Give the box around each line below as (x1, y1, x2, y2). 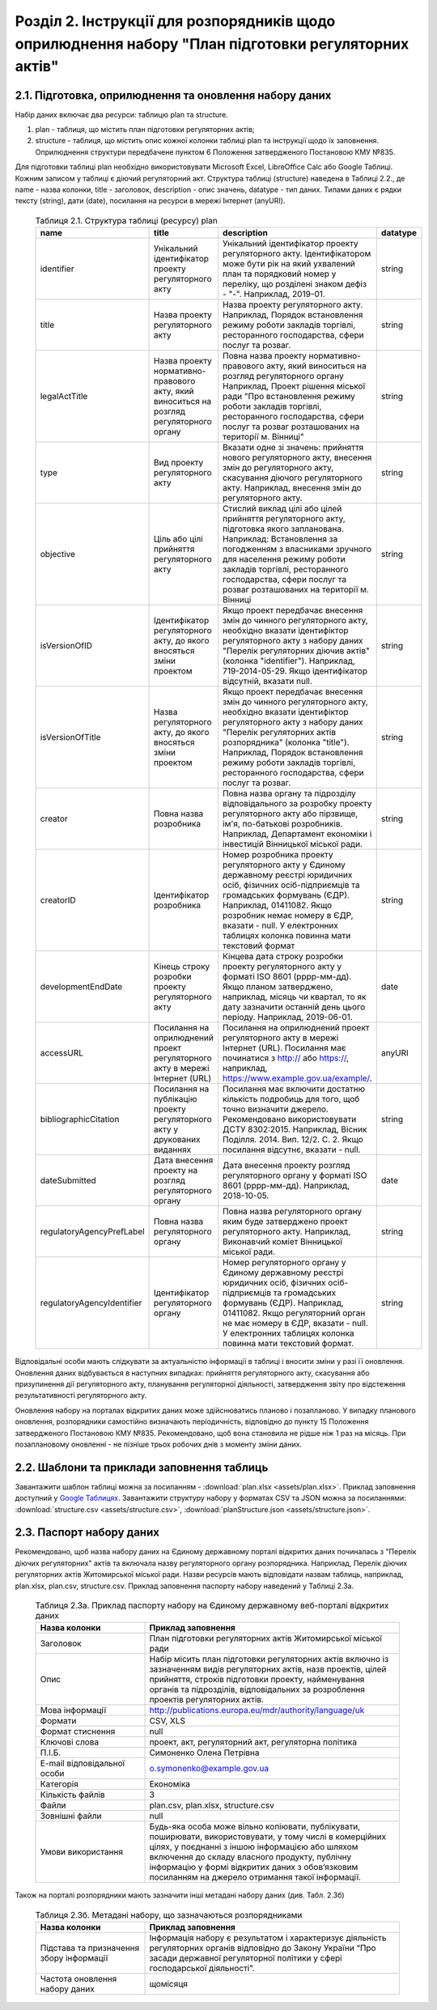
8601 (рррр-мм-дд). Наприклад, (223, 1180, 350, 1192)
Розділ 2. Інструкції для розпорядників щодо (15, 12, 336, 30)
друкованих (154, 1134, 201, 1145)
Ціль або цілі (154, 533, 204, 545)
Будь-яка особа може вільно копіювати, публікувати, (149, 1821, 361, 1833)
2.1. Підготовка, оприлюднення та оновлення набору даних (15, 88, 332, 102)
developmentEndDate (40, 981, 123, 992)
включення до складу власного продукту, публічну (149, 1851, 352, 1863)
